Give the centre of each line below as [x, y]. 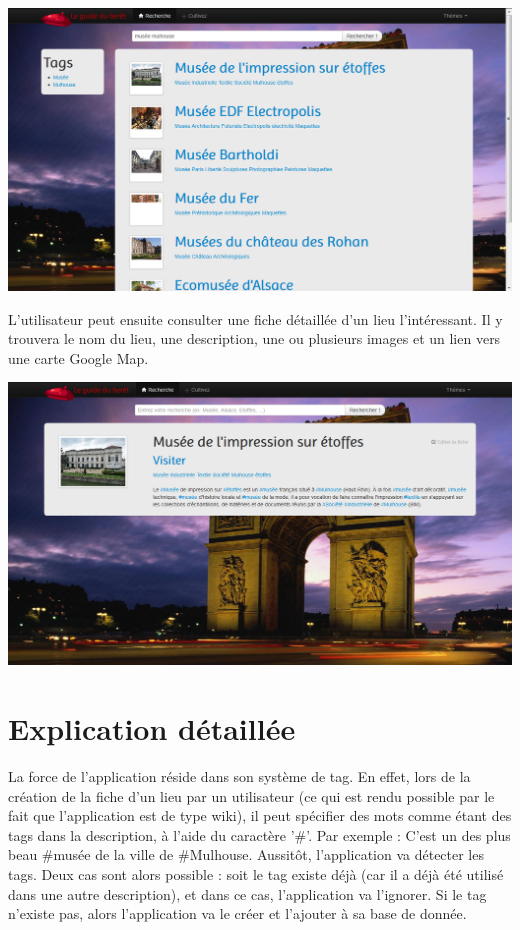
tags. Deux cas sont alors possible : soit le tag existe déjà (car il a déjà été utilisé [256, 874]
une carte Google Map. [78, 357]
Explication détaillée [152, 728]
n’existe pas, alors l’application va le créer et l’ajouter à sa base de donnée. [237, 913]
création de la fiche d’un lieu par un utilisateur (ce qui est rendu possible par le [251, 795]
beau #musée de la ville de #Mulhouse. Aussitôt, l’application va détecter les [246, 854]
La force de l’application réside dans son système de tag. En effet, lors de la [239, 776]
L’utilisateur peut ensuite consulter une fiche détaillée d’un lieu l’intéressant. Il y [255, 318]
